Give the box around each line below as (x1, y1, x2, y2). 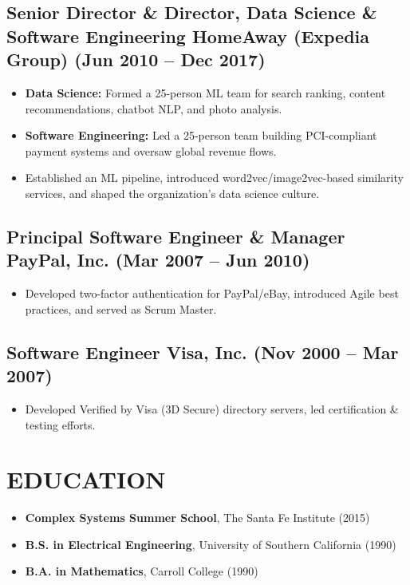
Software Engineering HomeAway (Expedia (6, 23, 370, 48)
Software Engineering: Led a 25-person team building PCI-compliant (25, 127, 377, 144)
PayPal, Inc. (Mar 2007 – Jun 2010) (6, 247, 310, 272)
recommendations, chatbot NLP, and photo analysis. (25, 100, 282, 117)
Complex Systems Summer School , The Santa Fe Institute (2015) (25, 509, 370, 526)
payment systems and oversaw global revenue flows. (25, 142, 277, 159)
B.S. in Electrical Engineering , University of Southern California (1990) (25, 536, 396, 552)
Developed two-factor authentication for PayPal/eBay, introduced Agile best (25, 285, 399, 302)
